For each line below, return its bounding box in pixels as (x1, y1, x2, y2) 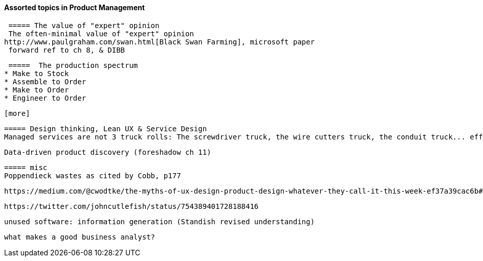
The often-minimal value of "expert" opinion (8, 29, 194, 38)
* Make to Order (4, 85, 69, 94)
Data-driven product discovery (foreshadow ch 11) (4, 148, 211, 156)
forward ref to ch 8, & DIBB (8, 45, 125, 54)
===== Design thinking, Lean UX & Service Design (4, 124, 207, 133)
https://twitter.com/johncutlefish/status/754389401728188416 (4, 202, 259, 210)
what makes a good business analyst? (4, 232, 156, 241)
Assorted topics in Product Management (4, 3, 145, 12)
